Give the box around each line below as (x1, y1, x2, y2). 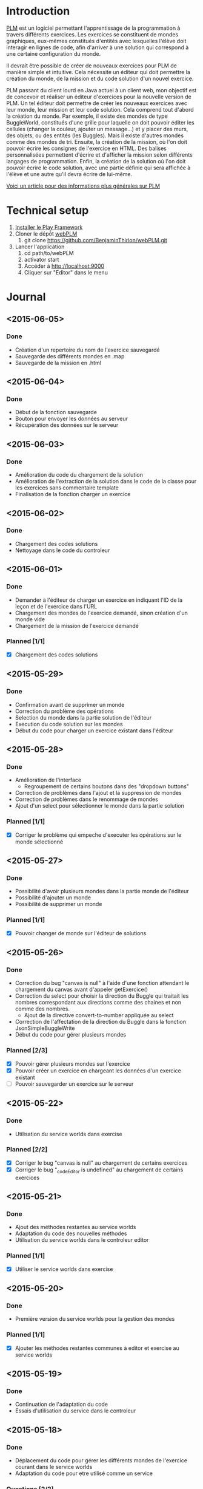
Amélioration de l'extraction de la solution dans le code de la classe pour (15, 478, 197, 485)
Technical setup (6, 203, 89, 217)
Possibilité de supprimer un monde (15, 901, 102, 908)
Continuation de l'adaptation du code (15, 1401, 108, 1408)
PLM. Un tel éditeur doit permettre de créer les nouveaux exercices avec (6, 99, 188, 107)
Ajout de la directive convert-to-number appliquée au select (24, 1012, 174, 1019)
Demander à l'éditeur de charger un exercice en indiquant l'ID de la (15, 596, 183, 604)
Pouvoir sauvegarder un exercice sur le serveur (15, 1080, 134, 1088)
